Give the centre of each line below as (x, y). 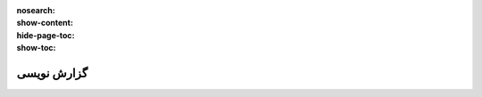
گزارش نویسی (52, 73)
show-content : (45, 23)
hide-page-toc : (46, 35)
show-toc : (36, 48)
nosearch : (36, 10)
